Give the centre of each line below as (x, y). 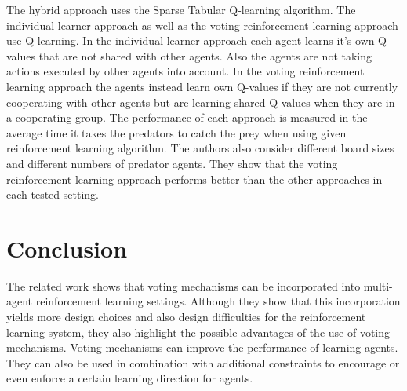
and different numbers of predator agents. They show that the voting (172, 163)
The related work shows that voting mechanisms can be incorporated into (184, 285)
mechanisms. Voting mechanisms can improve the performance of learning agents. (202, 347)
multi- (378, 285)
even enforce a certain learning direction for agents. (130, 378)
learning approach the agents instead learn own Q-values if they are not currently (202, 86)
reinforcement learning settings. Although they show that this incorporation (218, 301)
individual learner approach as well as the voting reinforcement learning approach (202, 25)
